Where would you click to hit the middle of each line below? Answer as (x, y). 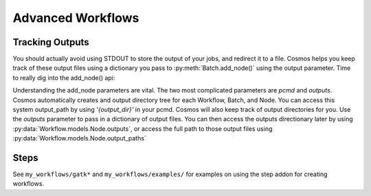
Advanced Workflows (76, 18)
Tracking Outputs (51, 42)
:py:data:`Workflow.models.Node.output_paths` (80, 138)
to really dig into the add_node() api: (64, 77)
